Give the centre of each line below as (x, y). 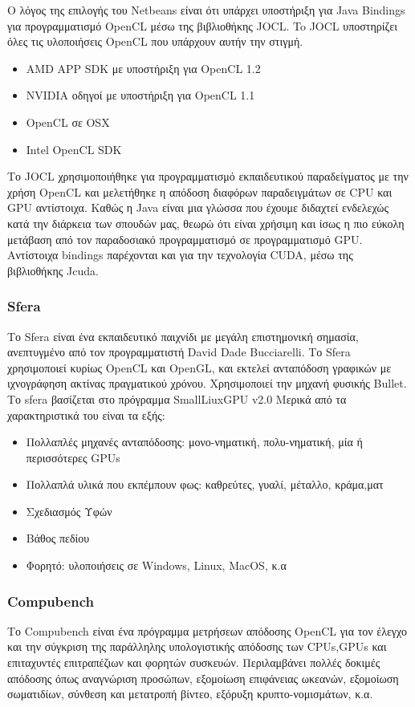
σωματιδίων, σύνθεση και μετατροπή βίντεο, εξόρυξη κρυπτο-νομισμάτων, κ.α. (190, 694)
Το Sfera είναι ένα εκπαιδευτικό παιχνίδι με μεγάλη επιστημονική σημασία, (183, 336)
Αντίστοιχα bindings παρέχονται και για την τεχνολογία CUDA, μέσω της (180, 255)
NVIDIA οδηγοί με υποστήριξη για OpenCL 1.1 (140, 95)
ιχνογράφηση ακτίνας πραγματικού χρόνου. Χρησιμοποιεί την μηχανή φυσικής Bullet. (207, 383)
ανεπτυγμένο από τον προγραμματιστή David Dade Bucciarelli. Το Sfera (179, 352)
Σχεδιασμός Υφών (69, 511)
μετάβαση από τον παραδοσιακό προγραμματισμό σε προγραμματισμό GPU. (185, 239)
